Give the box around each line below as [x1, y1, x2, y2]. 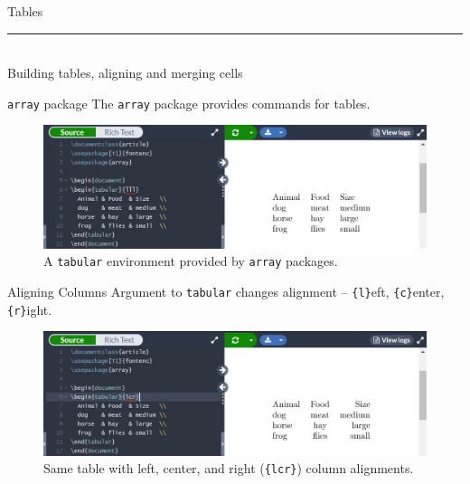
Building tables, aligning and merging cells [7, 63, 243, 82]
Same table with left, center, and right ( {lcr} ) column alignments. [43, 459, 414, 478]
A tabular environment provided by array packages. [43, 251, 338, 270]
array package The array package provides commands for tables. [7, 93, 371, 112]
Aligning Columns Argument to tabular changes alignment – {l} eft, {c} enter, [7, 281, 445, 300]
